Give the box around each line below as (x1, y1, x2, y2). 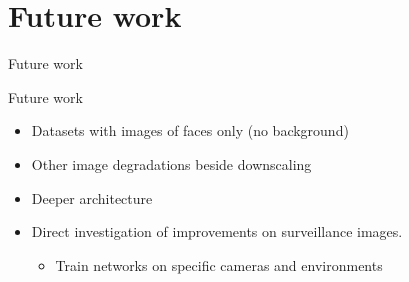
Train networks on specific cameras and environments (55, 254, 383, 275)
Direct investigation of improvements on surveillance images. (31, 221, 403, 242)
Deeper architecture (31, 187, 153, 208)
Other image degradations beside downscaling (31, 153, 312, 174)
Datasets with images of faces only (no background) (31, 120, 349, 141)
